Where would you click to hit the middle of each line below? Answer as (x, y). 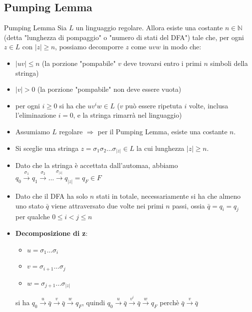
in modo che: (182, 47)
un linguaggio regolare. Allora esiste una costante (149, 28)
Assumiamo (33, 131)
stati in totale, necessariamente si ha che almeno (168, 196)
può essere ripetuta (154, 105)
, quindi (94, 302)
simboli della (229, 63)
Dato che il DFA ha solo (51, 196)
